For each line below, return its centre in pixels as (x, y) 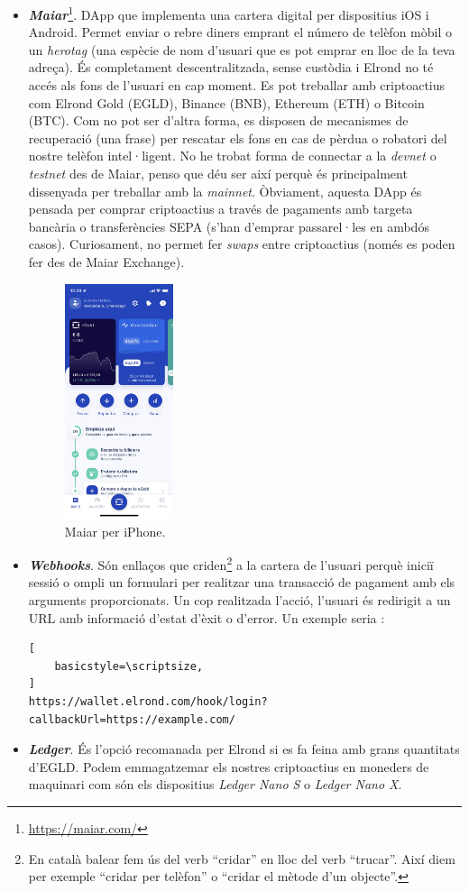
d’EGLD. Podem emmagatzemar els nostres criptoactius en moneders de (229, 766)
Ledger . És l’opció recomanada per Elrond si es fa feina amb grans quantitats (244, 749)
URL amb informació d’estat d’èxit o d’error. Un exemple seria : (207, 617)
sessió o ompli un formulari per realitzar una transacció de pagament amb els (242, 582)
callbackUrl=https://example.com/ (132, 719)
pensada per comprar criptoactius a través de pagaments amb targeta (221, 209)
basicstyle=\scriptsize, (129, 666)
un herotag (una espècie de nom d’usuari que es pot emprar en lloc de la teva (242, 49)
